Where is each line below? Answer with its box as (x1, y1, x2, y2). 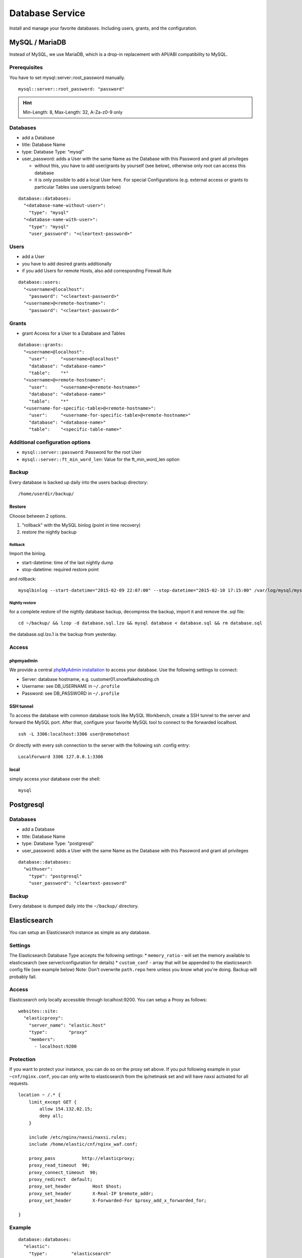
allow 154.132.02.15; (39, 1106, 93, 1112)
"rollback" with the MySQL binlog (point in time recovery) (22, 522, 141, 528)
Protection (9, 1056, 36, 1063)
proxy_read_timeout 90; (28, 1162, 90, 1168)
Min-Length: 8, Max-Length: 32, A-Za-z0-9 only (23, 109, 123, 115)
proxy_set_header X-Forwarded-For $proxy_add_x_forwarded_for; (28, 1198, 207, 1204)
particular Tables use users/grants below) (34, 184, 121, 190)
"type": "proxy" (28, 1030, 88, 1035)
